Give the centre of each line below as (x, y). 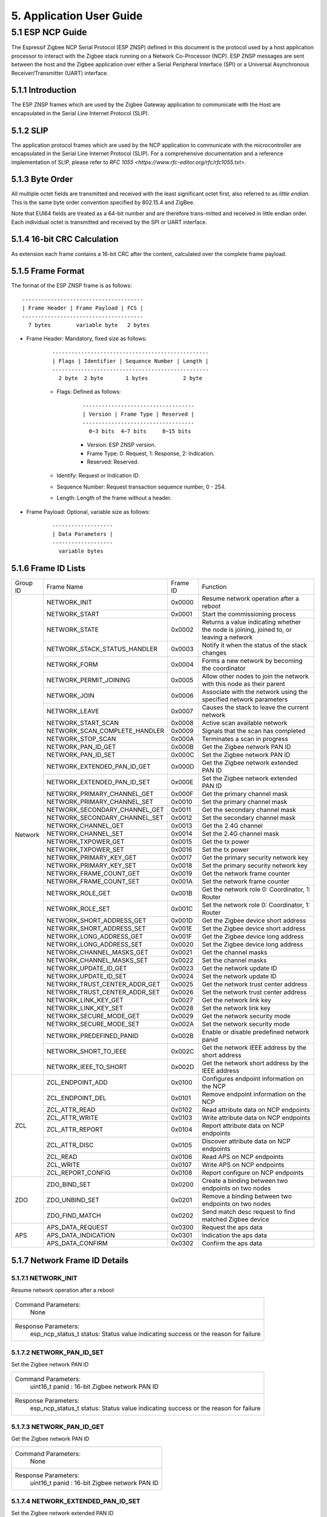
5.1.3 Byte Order (42, 179)
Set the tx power (226, 850)
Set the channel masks (234, 961)
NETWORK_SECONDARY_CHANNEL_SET (105, 818)
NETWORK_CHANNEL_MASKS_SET (97, 961)
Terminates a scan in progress (245, 739)
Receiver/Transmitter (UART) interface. (60, 73)
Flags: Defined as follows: (89, 392)
